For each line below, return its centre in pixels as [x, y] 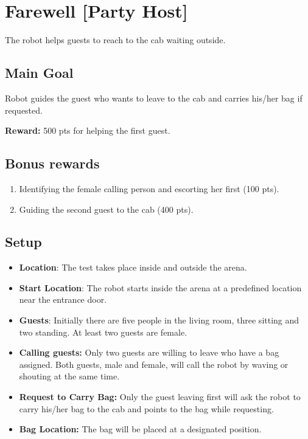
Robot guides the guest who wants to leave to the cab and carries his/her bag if [154, 98]
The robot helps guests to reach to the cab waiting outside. [115, 40]
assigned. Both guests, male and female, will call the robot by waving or [154, 364]
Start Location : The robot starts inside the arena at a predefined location [160, 287]
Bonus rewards [52, 163]
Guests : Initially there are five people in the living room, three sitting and [159, 320]
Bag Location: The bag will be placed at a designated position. [140, 429]
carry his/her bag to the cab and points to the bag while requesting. [146, 408]
